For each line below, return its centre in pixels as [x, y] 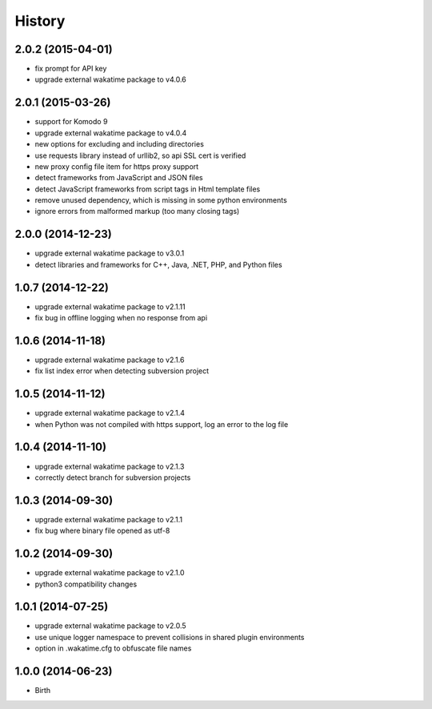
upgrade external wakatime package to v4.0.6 [111, 79]
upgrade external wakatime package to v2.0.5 [111, 626]
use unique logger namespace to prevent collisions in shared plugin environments [170, 637]
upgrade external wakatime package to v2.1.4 [110, 413]
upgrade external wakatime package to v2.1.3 [110, 466]
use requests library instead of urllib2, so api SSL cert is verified [140, 155]
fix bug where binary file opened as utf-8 [102, 531]
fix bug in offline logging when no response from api [121, 318]
